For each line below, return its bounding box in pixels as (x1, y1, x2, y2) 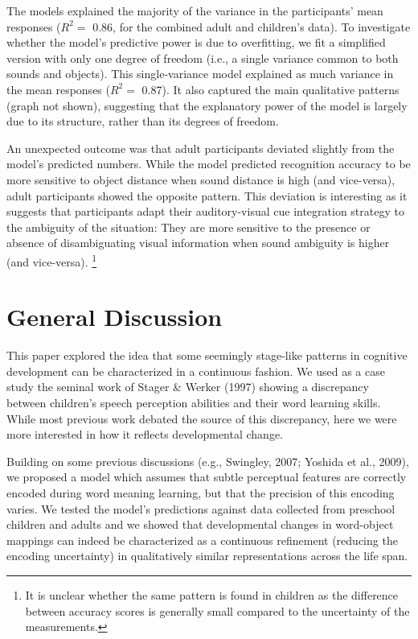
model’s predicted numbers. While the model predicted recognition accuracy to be (6, 155, 411, 172)
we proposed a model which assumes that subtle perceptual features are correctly (6, 468, 407, 485)
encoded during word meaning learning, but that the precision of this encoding (6, 484, 395, 501)
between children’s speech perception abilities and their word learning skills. (6, 394, 381, 411)
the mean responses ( (6, 80, 110, 97)
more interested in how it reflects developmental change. (6, 426, 284, 443)
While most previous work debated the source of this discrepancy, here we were (6, 410, 397, 427)
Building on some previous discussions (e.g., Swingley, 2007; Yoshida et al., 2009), (6, 452, 409, 469)
